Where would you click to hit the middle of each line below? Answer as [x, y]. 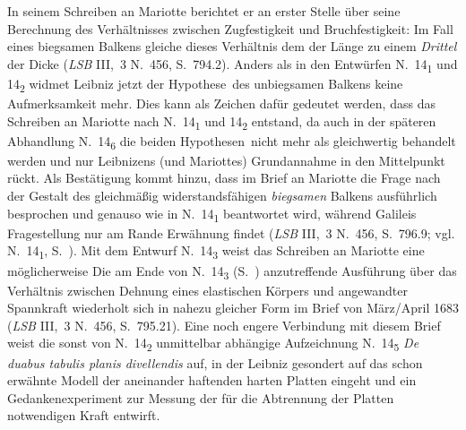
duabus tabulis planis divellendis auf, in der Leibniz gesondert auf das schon [215, 362]
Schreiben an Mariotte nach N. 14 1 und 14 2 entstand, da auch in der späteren [222, 122]
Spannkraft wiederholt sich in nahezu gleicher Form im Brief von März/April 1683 [233, 308]
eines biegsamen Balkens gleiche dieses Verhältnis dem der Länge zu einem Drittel [232, 46]
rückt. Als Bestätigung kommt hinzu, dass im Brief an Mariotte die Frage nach [224, 178]
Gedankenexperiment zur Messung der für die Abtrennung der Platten [201, 397]
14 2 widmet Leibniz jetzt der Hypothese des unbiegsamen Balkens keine [205, 84]
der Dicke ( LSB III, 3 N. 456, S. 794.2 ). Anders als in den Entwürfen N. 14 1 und [233, 64]
